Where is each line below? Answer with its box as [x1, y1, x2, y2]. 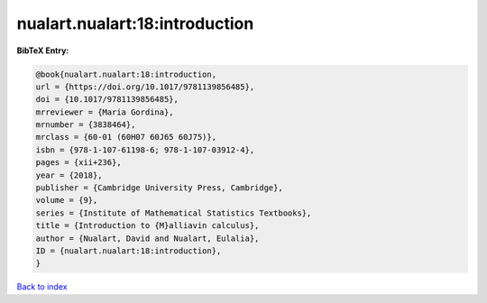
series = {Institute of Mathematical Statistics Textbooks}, [35, 207, 312, 218]
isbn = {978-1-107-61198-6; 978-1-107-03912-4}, [35, 144, 255, 155]
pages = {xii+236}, [35, 158, 122, 168]
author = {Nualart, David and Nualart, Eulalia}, [35, 233, 260, 243]
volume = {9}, [35, 195, 98, 206]
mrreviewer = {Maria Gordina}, [35, 106, 175, 117]
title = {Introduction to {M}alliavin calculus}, [35, 221, 260, 231]
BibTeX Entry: [16, 45, 69, 56]
